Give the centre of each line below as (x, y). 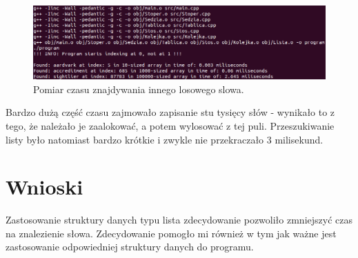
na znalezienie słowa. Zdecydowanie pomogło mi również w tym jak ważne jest (171, 233)
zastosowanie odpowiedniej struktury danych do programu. (130, 247)
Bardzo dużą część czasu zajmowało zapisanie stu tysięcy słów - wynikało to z (170, 112)
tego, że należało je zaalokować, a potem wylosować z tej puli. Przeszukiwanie (170, 125)
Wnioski (44, 187)
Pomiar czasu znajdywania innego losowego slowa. (139, 89)
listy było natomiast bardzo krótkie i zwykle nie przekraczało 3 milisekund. (165, 139)
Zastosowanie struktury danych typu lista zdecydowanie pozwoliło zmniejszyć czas (179, 220)
